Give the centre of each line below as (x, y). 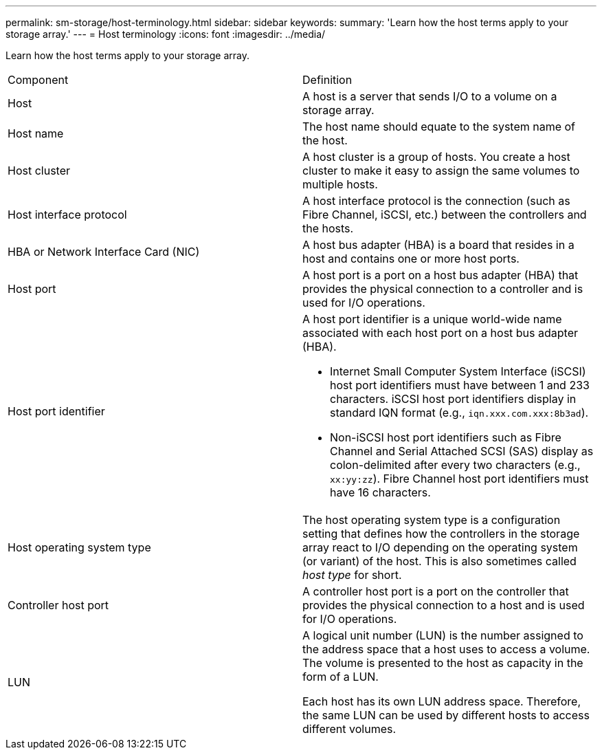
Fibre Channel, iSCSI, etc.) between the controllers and (445, 215)
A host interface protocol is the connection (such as (436, 201)
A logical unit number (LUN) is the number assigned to (443, 635)
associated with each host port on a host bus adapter (440, 333)
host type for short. (352, 575)
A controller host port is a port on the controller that (436, 591)
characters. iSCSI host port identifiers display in (453, 399)
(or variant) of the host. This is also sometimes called (439, 561)
